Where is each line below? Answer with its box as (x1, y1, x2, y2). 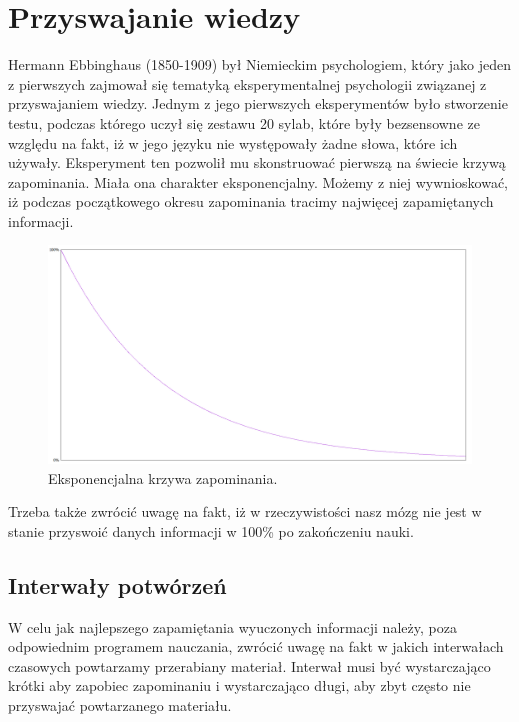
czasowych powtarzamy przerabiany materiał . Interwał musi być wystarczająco (8, 655, 491, 676)
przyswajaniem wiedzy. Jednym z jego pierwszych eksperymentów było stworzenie (8, 93, 508, 114)
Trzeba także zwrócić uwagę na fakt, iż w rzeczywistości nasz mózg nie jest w (8, 501, 482, 522)
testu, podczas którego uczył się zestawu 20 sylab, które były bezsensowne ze (8, 112, 480, 133)
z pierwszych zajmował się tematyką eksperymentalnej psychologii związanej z (8, 73, 487, 94)
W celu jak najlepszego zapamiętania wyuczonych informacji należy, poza (8, 616, 457, 637)
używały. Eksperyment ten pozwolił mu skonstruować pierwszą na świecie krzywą (8, 152, 506, 173)
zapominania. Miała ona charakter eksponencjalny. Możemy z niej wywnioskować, (8, 171, 508, 192)
